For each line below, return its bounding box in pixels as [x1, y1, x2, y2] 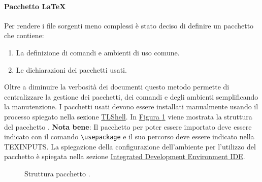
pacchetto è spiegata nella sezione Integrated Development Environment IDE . [4, 151, 245, 162]
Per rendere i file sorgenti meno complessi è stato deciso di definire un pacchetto [4, 20, 254, 31]
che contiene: [4, 30, 44, 41]
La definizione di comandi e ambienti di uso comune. [16, 47, 180, 57]
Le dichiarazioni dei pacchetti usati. [16, 64, 127, 75]
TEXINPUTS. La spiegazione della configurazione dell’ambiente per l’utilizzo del [4, 141, 256, 151]
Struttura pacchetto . [24, 168, 90, 178]
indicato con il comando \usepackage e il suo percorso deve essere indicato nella [4, 131, 254, 142]
